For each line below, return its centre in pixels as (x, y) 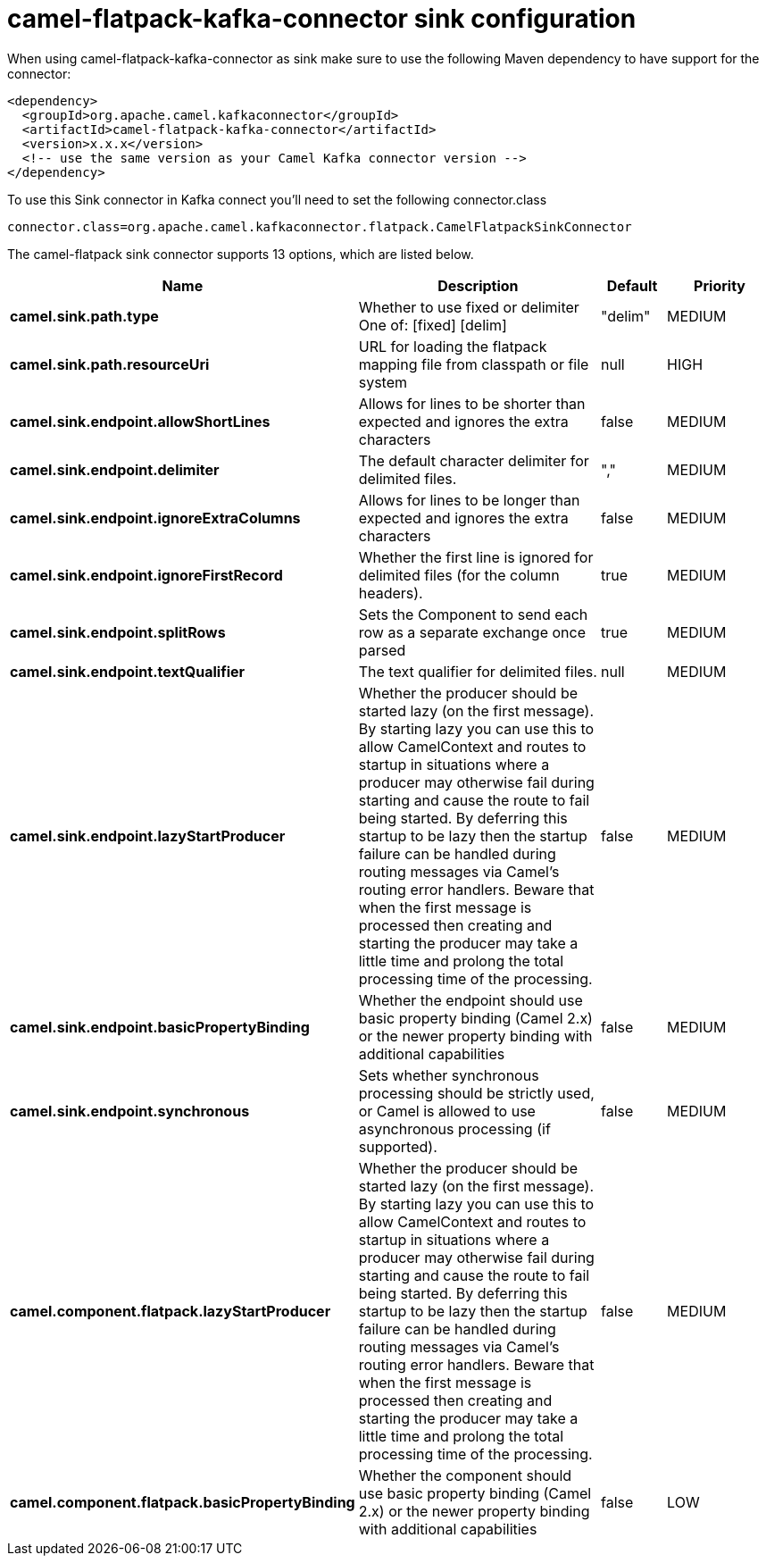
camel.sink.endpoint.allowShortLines (140, 421)
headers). (391, 593)
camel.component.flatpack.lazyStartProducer (171, 1311)
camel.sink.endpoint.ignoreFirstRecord (146, 575)
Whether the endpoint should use (470, 1000)
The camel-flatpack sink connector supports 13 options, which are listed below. (241, 254)
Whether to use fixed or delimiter (469, 307)
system (383, 382)
